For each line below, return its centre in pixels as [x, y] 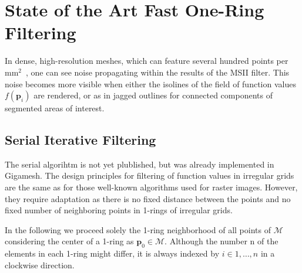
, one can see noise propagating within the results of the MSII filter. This [158, 72]
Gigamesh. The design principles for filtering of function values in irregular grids [150, 175]
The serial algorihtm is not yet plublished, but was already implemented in [140, 164]
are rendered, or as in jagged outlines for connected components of [153, 95]
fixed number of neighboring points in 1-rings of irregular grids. [119, 210]
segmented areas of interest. [55, 108]
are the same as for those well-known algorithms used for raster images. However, [151, 187]
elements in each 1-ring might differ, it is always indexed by [112, 253]
